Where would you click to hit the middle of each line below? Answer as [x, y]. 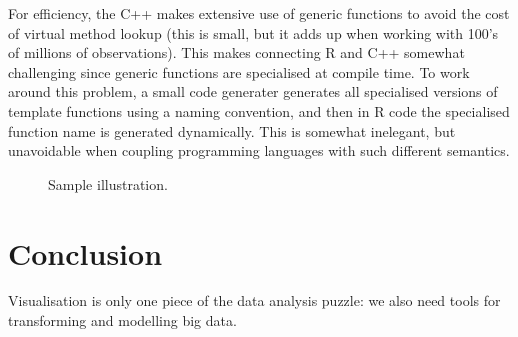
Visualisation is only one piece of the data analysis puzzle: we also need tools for [254, 300]
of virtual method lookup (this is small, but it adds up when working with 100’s [253, 32]
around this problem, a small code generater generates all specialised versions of [253, 91]
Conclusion [85, 252]
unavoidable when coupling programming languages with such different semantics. [259, 150]
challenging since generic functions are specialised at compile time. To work [239, 71]
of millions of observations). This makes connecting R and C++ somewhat [236, 52]
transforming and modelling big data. [122, 320]
